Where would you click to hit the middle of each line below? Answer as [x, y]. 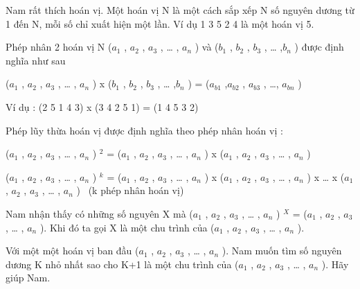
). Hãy [335, 264]
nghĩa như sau [36, 60]
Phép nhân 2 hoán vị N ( [59, 47]
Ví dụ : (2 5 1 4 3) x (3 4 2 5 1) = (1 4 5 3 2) [102, 106]
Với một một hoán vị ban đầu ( [72, 251]
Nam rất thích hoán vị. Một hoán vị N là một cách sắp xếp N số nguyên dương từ [180, 10]
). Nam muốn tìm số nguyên [282, 251]
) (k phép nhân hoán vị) [130, 190]
